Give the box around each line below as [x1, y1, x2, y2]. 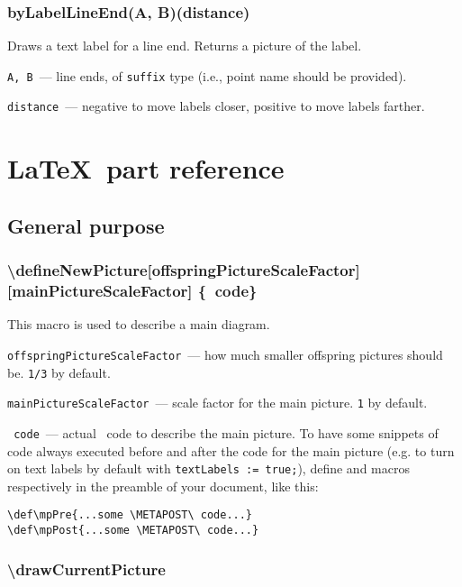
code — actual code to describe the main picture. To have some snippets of [14, 423, 439, 442]
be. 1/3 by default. [7, 362, 111, 381]
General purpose [7, 211, 165, 239]
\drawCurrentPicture [7, 557, 166, 580]
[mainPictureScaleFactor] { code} [7, 280, 258, 302]
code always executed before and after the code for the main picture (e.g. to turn [7, 441, 455, 460]
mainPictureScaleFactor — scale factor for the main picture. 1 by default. [7, 393, 428, 412]
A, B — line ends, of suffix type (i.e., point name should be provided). [7, 66, 407, 85]
